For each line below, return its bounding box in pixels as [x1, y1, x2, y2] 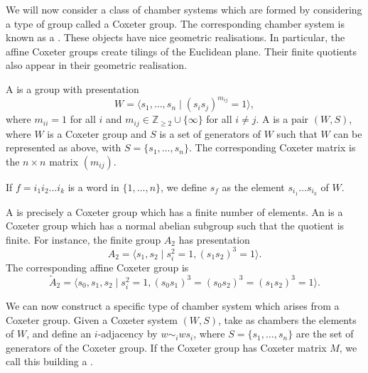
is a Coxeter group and [47, 126, 147, 141]
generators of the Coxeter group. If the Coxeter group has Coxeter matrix [6, 340, 327, 355]
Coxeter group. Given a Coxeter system [6, 312, 178, 327]
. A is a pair [256, 112, 309, 126]
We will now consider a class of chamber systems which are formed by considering [6, 2, 362, 16]
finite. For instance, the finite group [6, 232, 161, 247]
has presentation [178, 232, 250, 247]
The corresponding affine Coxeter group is [6, 260, 189, 274]
